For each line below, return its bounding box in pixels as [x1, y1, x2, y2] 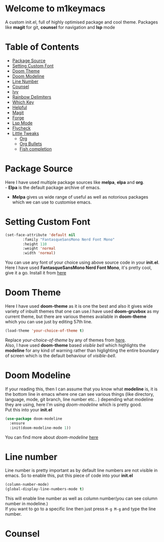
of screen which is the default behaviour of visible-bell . [5, 353, 117, 359]
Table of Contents [5, 42, 79, 53]
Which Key [12, 99, 34, 105]
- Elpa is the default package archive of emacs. [5, 184, 101, 190]
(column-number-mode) [5, 482, 49, 487]
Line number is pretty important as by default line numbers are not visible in [5, 468, 158, 474]
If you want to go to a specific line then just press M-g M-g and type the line [5, 506, 156, 512]
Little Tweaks [12, 130, 39, 136]
